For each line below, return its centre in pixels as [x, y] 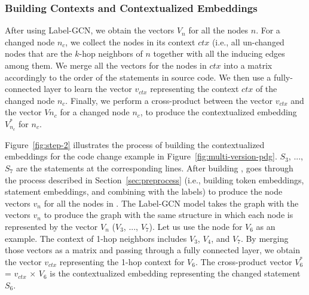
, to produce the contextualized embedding [218, 112]
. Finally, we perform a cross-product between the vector [169, 100]
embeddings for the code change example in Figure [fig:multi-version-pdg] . [141, 156]
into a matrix [248, 65]
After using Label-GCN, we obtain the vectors [90, 30]
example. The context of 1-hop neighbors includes [96, 238]
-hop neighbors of [111, 53]
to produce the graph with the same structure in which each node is [169, 215]
